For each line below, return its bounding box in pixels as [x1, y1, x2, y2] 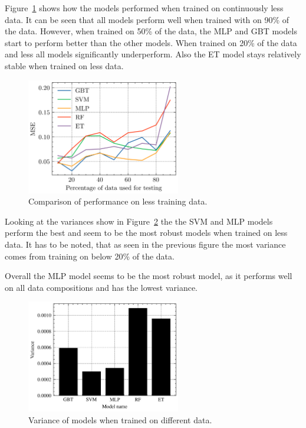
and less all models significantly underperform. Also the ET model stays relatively [5, 48, 301, 60]
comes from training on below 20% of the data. [5, 249, 175, 262]
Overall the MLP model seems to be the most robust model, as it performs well [5, 270, 292, 282]
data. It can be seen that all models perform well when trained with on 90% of [5, 13, 289, 25]
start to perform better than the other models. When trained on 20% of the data [5, 36, 297, 48]
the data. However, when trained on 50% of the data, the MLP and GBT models [5, 25, 297, 37]
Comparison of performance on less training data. [28, 195, 208, 207]
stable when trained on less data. [5, 59, 124, 72]
